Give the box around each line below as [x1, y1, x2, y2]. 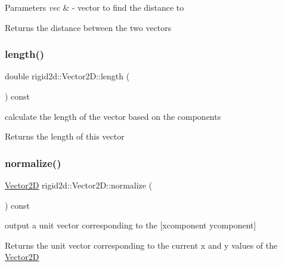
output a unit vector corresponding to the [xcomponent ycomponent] [5, 219, 256, 231]
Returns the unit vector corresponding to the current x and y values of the [5, 239, 278, 251]
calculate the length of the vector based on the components [5, 110, 221, 122]
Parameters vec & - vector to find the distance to [5, 1, 184, 13]
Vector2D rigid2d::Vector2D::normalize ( [5, 179, 153, 191]
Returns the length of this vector [5, 130, 125, 143]
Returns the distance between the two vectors [5, 21, 172, 33]
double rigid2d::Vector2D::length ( [5, 70, 130, 82]
